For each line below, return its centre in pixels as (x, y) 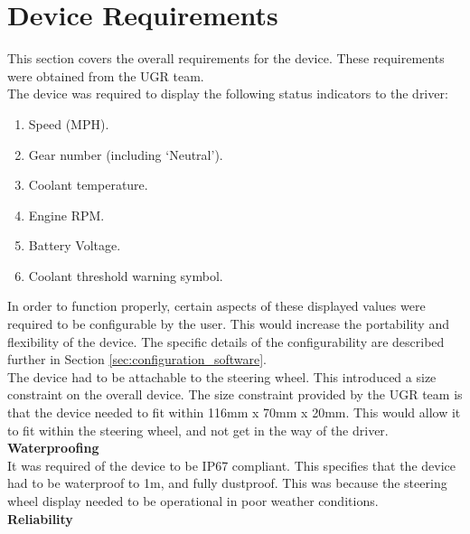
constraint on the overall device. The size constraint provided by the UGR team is (235, 394)
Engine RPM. (66, 215)
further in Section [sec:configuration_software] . (137, 359)
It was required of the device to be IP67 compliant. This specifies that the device (231, 465)
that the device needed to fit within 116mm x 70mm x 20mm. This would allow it (234, 412)
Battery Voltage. (75, 245)
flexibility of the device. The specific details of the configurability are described (226, 341)
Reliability (40, 518)
